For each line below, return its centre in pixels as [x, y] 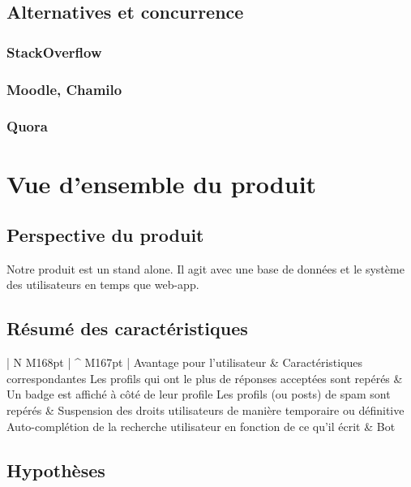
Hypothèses [56, 470]
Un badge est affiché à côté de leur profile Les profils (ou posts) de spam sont [199, 394]
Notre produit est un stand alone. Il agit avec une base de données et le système [205, 268]
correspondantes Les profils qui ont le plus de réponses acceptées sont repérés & [205, 378]
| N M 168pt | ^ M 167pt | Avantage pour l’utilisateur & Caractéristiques [185, 362]
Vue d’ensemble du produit [162, 183]
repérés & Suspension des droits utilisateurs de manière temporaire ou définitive [205, 410]
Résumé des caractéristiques [127, 328]
